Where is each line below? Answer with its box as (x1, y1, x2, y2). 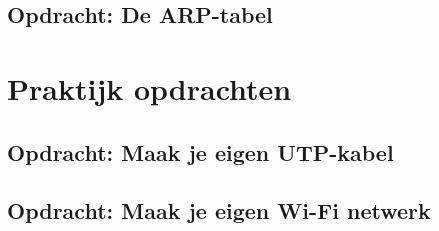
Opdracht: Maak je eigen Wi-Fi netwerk (7, 195, 431, 226)
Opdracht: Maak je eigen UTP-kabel (7, 136, 394, 167)
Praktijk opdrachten (7, 67, 292, 108)
